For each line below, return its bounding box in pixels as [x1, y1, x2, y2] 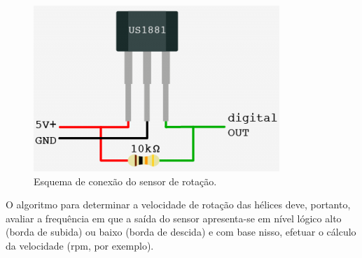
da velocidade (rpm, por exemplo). [6, 238, 154, 252]
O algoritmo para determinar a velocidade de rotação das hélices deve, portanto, [6, 197, 351, 212]
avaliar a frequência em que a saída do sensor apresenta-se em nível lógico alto [6, 210, 342, 225]
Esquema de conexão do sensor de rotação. [34, 173, 217, 188]
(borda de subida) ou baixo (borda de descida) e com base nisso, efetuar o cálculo [6, 224, 356, 239]
